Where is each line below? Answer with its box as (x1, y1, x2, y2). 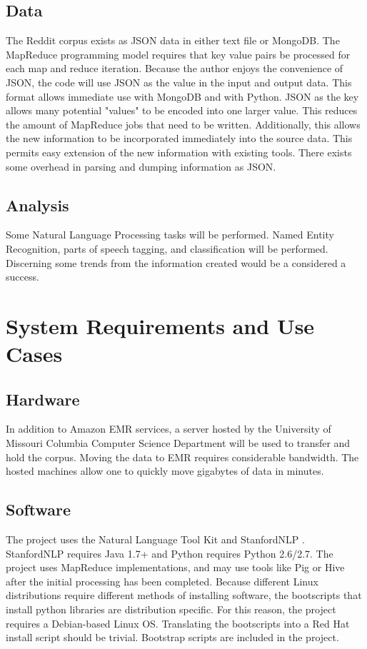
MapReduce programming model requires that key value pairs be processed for (6, 46, 351, 61)
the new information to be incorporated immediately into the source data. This (6, 131, 353, 146)
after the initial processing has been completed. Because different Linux (6, 573, 318, 588)
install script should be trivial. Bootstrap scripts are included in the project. (6, 630, 339, 645)
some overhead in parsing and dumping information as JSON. (6, 159, 276, 173)
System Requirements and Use (6, 311, 315, 340)
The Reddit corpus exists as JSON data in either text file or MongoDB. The (6, 33, 340, 48)
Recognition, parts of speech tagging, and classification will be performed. (6, 241, 328, 256)
